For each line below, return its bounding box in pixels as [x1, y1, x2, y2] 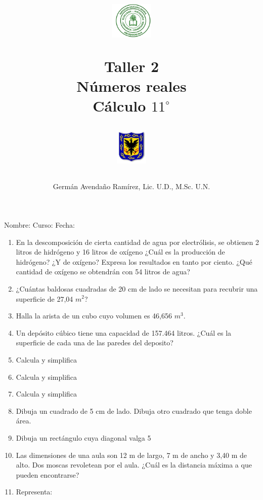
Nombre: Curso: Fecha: [4, 220, 75, 230]
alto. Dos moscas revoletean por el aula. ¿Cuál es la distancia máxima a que [16, 459, 252, 470]
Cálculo [93, 95, 146, 116]
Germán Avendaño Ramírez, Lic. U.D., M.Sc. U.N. [53, 181, 210, 192]
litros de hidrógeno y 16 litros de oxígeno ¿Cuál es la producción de [16, 246, 225, 257]
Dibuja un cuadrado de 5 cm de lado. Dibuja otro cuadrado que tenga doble [16, 405, 252, 416]
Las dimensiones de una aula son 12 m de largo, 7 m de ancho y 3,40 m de [16, 449, 247, 460]
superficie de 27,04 [16, 293, 73, 304]
